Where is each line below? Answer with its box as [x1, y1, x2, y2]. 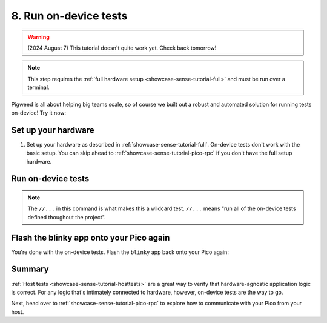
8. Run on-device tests [11, 9, 128, 22]
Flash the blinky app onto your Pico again [11, 232, 170, 242]
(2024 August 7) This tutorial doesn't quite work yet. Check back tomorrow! [27, 44, 217, 52]
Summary [11, 264, 49, 275]
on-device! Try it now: [11, 109, 67, 116]
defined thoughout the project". [27, 213, 106, 221]
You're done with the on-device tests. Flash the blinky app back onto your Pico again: [11, 248, 230, 256]
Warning [27, 33, 50, 41]
